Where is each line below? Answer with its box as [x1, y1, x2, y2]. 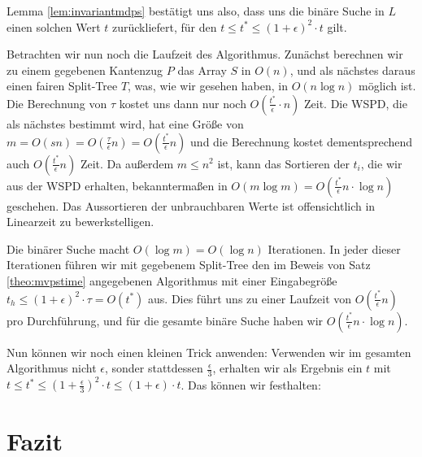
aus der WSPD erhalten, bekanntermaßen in [7, 176, 228, 194]
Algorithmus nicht [7, 359, 97, 376]
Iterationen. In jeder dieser [268, 240, 401, 257]
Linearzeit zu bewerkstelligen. [7, 213, 154, 230]
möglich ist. [358, 77, 416, 94]
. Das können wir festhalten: [181, 376, 321, 393]
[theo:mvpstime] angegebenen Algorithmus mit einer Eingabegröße [7, 272, 337, 289]
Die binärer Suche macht [7, 240, 130, 257]
